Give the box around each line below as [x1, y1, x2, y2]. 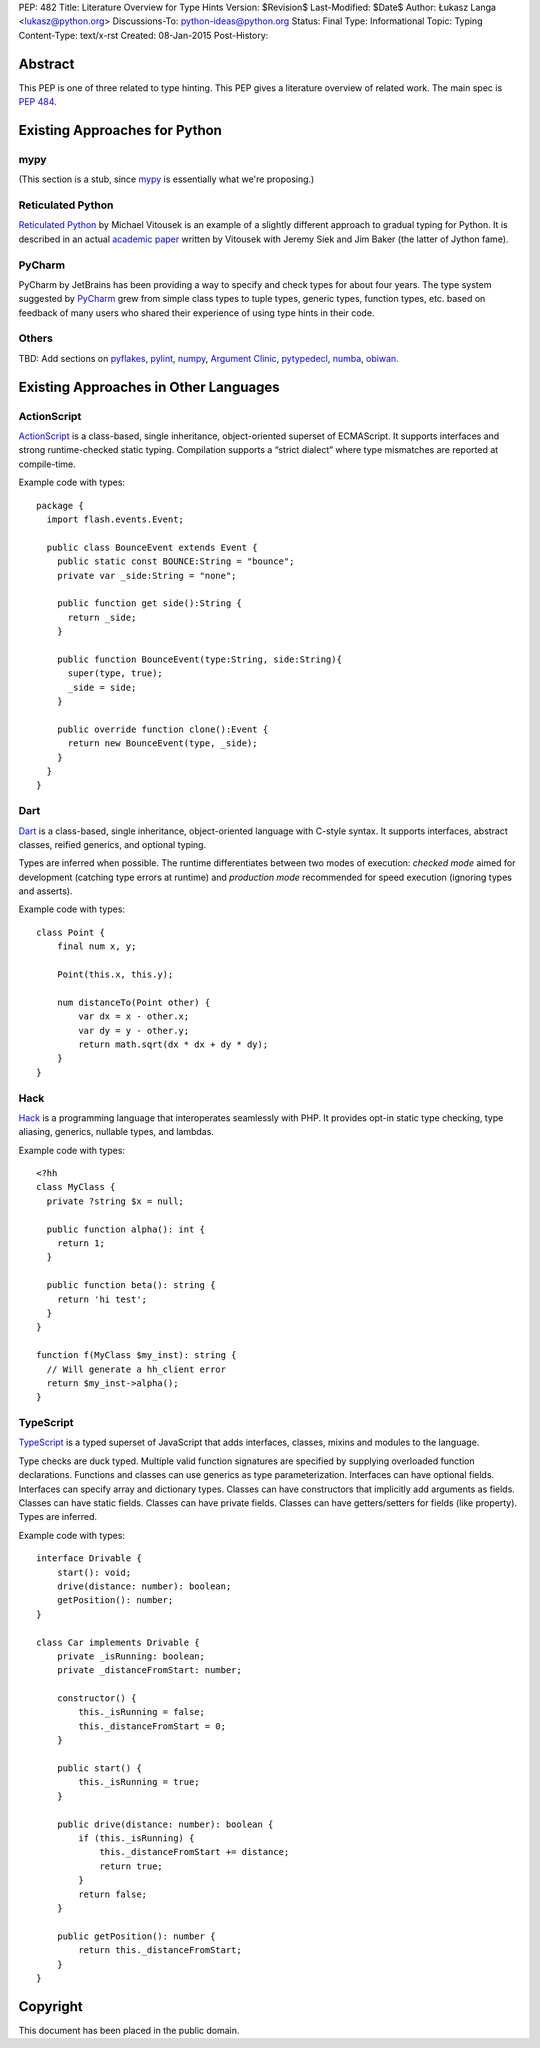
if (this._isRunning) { [78, 1833, 195, 1844]
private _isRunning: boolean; [56, 1650, 205, 1662]
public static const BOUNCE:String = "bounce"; [56, 556, 295, 567]
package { [36, 500, 84, 511]
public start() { [56, 1763, 142, 1774]
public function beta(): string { [46, 1280, 216, 1291]
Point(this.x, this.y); [56, 969, 174, 980]
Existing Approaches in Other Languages [18, 378, 280, 395]
